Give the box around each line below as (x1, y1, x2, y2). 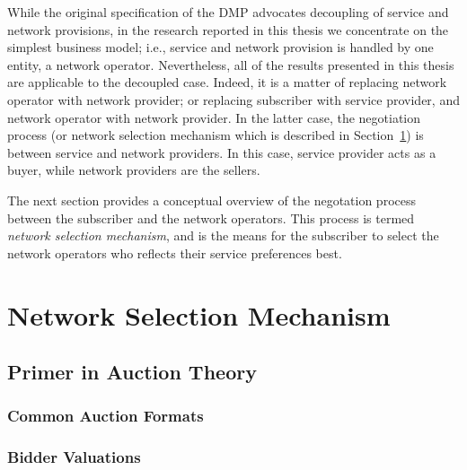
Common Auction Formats (7, 405, 204, 427)
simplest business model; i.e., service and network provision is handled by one (7, 38, 434, 57)
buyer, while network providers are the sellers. (7, 161, 260, 179)
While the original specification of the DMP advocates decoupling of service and (7, 3, 449, 21)
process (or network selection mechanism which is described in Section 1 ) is (7, 126, 424, 144)
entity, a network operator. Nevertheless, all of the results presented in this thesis (7, 55, 454, 74)
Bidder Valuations (7, 446, 141, 468)
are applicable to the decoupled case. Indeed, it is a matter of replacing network (7, 73, 447, 91)
